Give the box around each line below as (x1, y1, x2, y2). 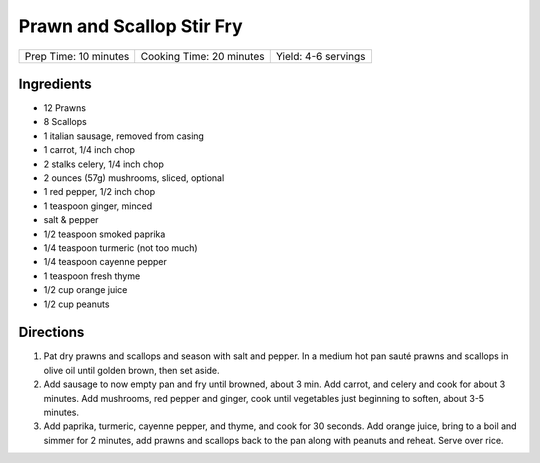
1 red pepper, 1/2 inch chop (43, 186, 156, 198)
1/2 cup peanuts (43, 298, 110, 310)
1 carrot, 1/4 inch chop (43, 144, 135, 156)
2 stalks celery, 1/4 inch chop (43, 158, 165, 170)
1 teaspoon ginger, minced (43, 200, 153, 212)
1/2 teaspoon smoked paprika (43, 228, 166, 240)
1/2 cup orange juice (43, 284, 128, 296)
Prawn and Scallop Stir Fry (18, 15, 244, 37)
